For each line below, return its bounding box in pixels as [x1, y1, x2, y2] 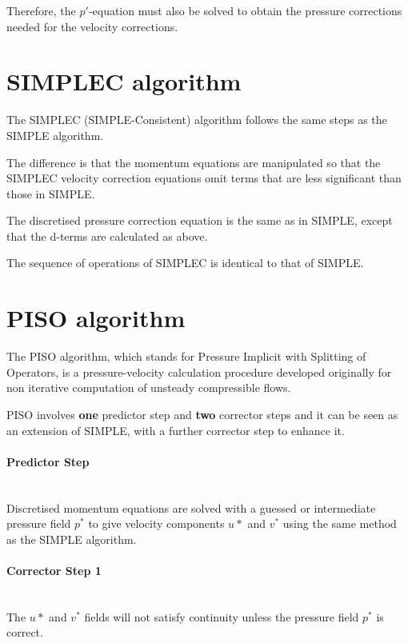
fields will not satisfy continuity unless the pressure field [84, 608, 359, 625]
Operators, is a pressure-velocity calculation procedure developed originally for [6, 363, 392, 380]
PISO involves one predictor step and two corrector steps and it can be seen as [6, 405, 398, 422]
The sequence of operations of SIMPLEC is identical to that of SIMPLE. [6, 254, 364, 271]
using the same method [282, 515, 397, 532]
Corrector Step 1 [6, 561, 102, 578]
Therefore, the [6, 2, 76, 18]
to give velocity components [88, 515, 225, 532]
